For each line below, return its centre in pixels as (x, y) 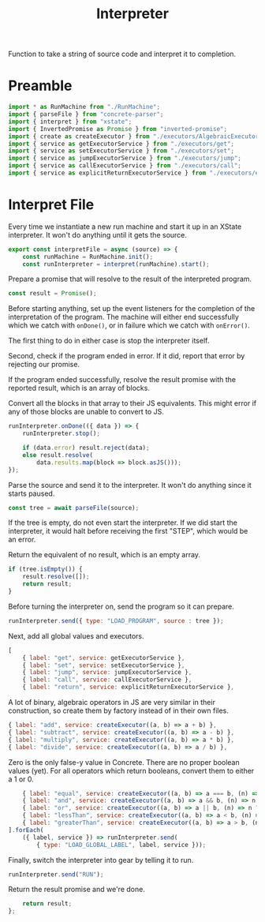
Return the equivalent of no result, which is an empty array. (105, 555)
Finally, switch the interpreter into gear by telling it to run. (101, 860)
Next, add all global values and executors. (76, 635)
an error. (22, 540)
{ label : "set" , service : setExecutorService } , (104, 665)
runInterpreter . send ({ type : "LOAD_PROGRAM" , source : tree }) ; (116, 620)
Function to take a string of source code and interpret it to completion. (122, 54)
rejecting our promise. (44, 365)
